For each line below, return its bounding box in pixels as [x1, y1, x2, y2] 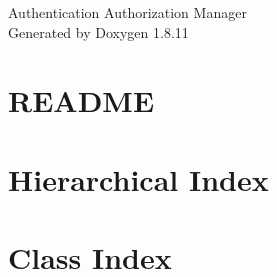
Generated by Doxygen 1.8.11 [8, 21, 189, 42]
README [8, 80, 155, 121]
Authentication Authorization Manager [8, 2, 247, 22]
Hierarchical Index [8, 158, 269, 199]
